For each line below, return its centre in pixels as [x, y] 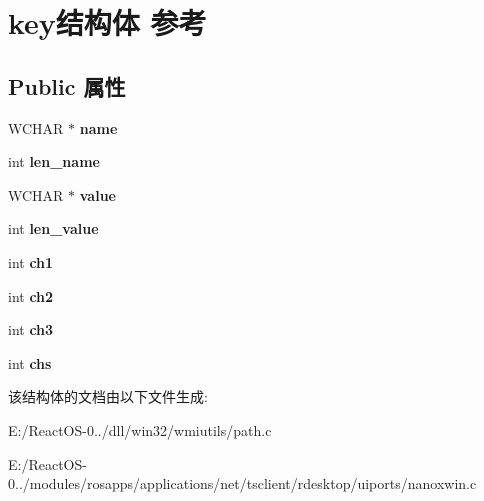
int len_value [53, 228]
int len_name [54, 161]
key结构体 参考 [107, 22]
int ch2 [31, 295]
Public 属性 [67, 85]
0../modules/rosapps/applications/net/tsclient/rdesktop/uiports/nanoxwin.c [242, 483]
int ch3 [31, 329]
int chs [30, 362]
